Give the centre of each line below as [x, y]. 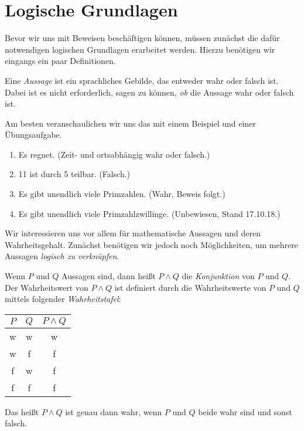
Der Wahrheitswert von [47, 287]
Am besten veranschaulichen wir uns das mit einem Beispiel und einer [130, 123]
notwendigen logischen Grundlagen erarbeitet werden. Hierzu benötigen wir [140, 49]
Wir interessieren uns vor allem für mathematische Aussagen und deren [133, 233]
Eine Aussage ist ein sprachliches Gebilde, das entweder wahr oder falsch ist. [142, 80]
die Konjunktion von [218, 276]
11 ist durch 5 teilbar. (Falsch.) [74, 174]
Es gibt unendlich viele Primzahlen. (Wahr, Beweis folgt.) [122, 194]
